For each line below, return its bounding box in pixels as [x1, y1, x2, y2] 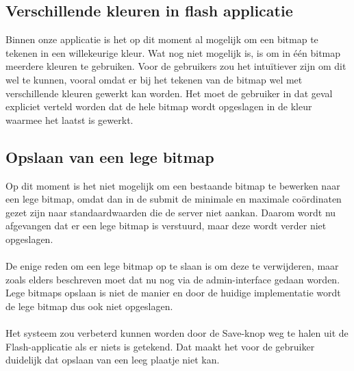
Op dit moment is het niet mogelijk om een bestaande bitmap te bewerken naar [5, 178, 340, 192]
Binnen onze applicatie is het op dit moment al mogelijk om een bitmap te [5, 32, 318, 47]
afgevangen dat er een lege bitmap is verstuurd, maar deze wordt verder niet [5, 218, 327, 233]
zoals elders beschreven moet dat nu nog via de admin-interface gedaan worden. [5, 272, 340, 286]
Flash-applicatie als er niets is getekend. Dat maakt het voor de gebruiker [5, 339, 315, 353]
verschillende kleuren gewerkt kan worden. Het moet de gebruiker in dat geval [5, 86, 333, 100]
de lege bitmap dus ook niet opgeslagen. [5, 298, 173, 313]
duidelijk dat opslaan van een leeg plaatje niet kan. [5, 353, 220, 367]
